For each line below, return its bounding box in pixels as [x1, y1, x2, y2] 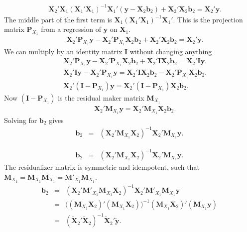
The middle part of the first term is [4, 14, 112, 24]
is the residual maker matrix [58, 92, 144, 103]
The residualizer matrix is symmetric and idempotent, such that [4, 162, 200, 172]
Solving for [4, 115, 37, 125]
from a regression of [41, 24, 101, 34]
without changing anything [129, 46, 212, 56]
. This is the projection [173, 14, 243, 24]
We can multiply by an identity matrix [4, 46, 123, 56]
